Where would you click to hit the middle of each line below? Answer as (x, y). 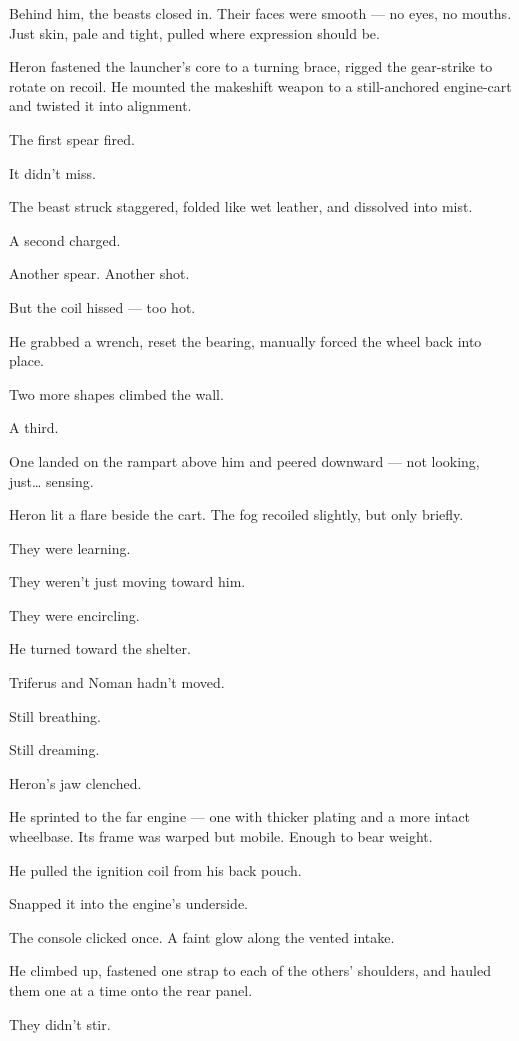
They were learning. (70, 547)
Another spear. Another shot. (99, 273)
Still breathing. (55, 715)
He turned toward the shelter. (100, 648)
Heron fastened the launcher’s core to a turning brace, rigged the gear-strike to (251, 66)
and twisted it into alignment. (100, 105)
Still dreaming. (54, 749)
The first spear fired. (72, 138)
